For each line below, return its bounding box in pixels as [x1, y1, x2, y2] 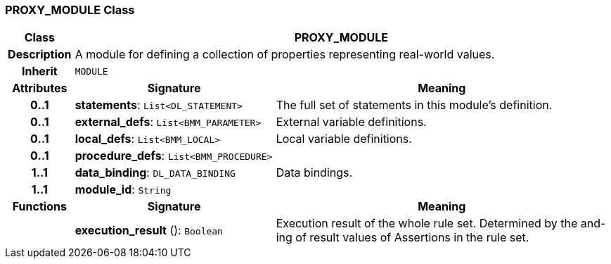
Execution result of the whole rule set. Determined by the [276, 216, 578, 231]
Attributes [12, 81, 67, 96]
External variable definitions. [276, 115, 427, 130]
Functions [12, 199, 67, 214]
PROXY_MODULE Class [5, 3, 135, 17]
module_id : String [75, 182, 172, 197]
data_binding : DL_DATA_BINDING [75, 165, 236, 180]
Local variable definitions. [276, 132, 412, 146]
